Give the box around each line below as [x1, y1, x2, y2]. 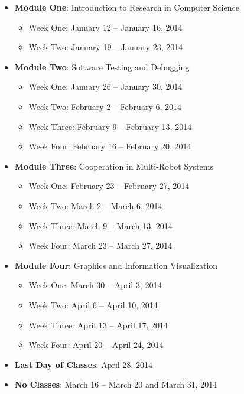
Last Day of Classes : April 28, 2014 [14, 358, 152, 370]
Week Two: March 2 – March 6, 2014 [28, 199, 162, 211]
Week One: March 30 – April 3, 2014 [28, 279, 162, 291]
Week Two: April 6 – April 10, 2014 [28, 298, 158, 311]
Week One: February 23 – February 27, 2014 [28, 180, 190, 192]
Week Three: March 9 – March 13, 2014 [28, 219, 173, 232]
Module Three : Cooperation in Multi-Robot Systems [14, 159, 213, 172]
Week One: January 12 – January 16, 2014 [28, 21, 183, 33]
